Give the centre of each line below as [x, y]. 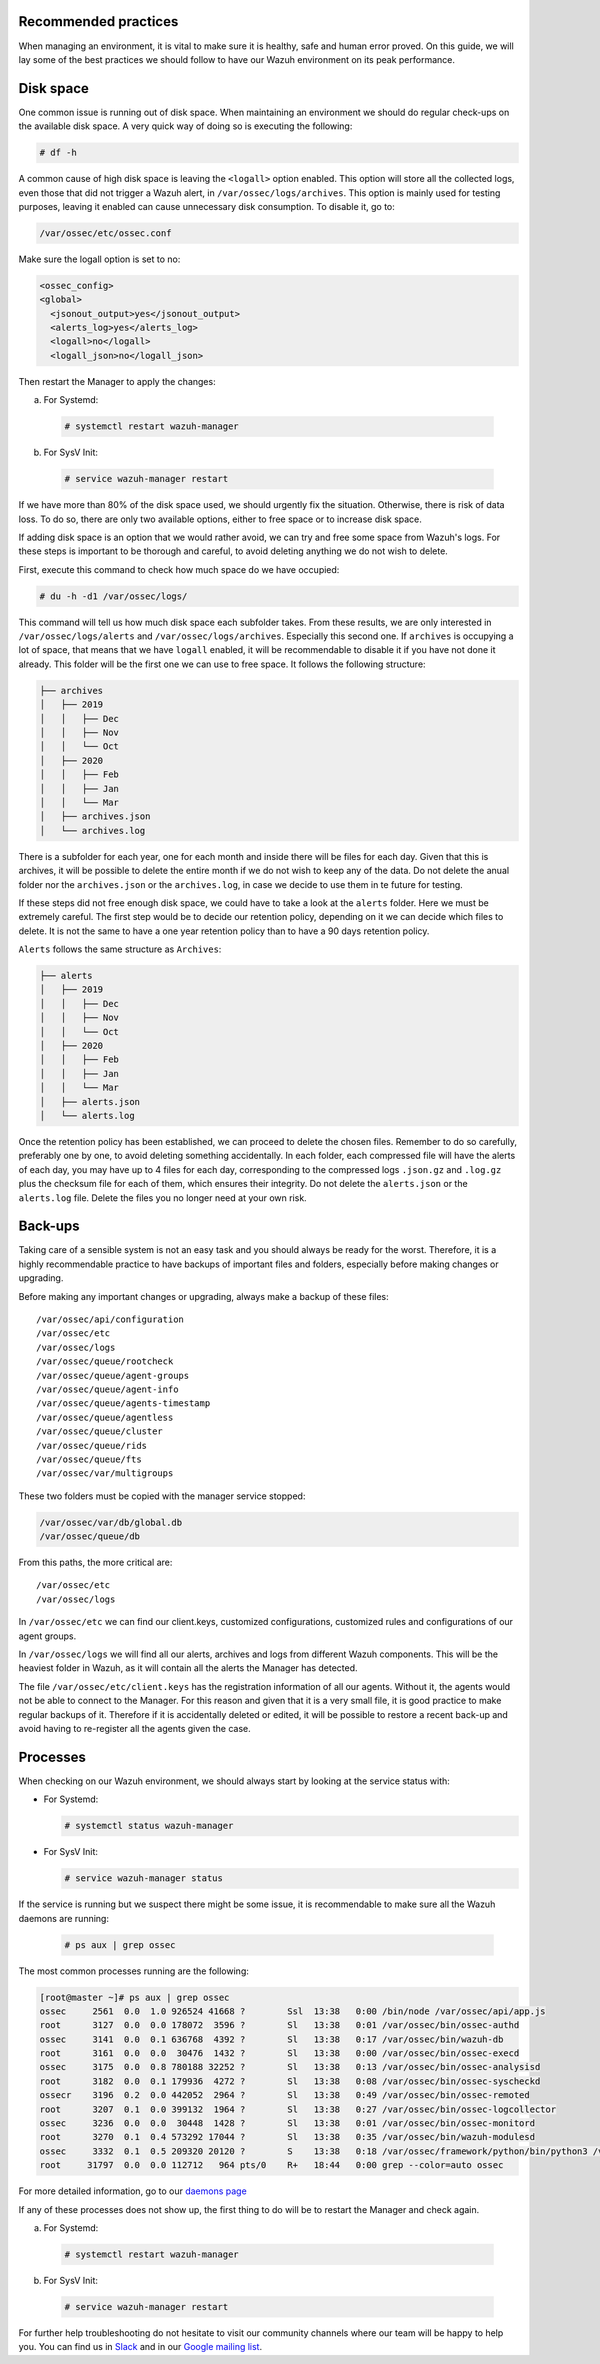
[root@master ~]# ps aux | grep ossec [134, 1997]
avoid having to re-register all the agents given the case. [134, 1728]
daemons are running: [64, 1918]
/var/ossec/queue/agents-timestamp [123, 1403]
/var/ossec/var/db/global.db [111, 1522]
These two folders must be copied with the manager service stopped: [162, 1496]
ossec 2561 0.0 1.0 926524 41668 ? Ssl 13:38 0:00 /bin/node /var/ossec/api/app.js [292, 2011]
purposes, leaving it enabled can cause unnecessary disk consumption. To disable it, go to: [206, 206]
